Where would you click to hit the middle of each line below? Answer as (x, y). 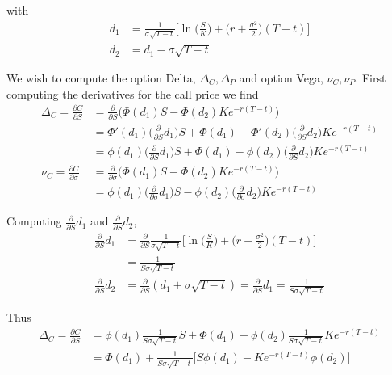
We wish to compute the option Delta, (101, 77)
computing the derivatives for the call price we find (133, 93)
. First (371, 77)
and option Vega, (281, 77)
